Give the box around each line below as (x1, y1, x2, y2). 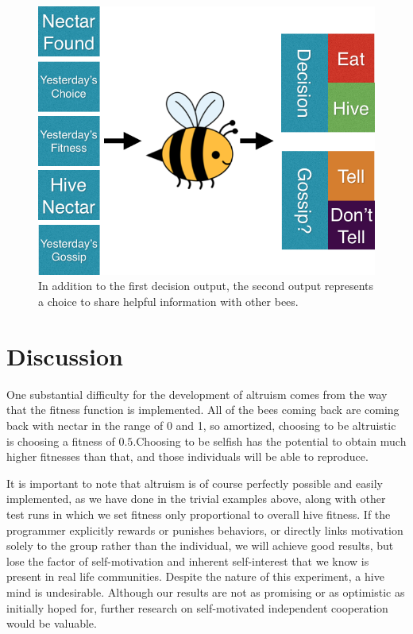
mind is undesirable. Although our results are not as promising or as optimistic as (6, 583, 405, 600)
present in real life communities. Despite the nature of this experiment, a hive (6, 568, 384, 585)
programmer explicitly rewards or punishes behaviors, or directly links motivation (6, 521, 403, 538)
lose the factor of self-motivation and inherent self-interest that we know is (6, 552, 369, 569)
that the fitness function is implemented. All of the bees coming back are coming (6, 401, 399, 418)
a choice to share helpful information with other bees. (38, 293, 299, 310)
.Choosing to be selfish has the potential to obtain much (133, 432, 407, 449)
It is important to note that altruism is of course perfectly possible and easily (6, 474, 383, 491)
